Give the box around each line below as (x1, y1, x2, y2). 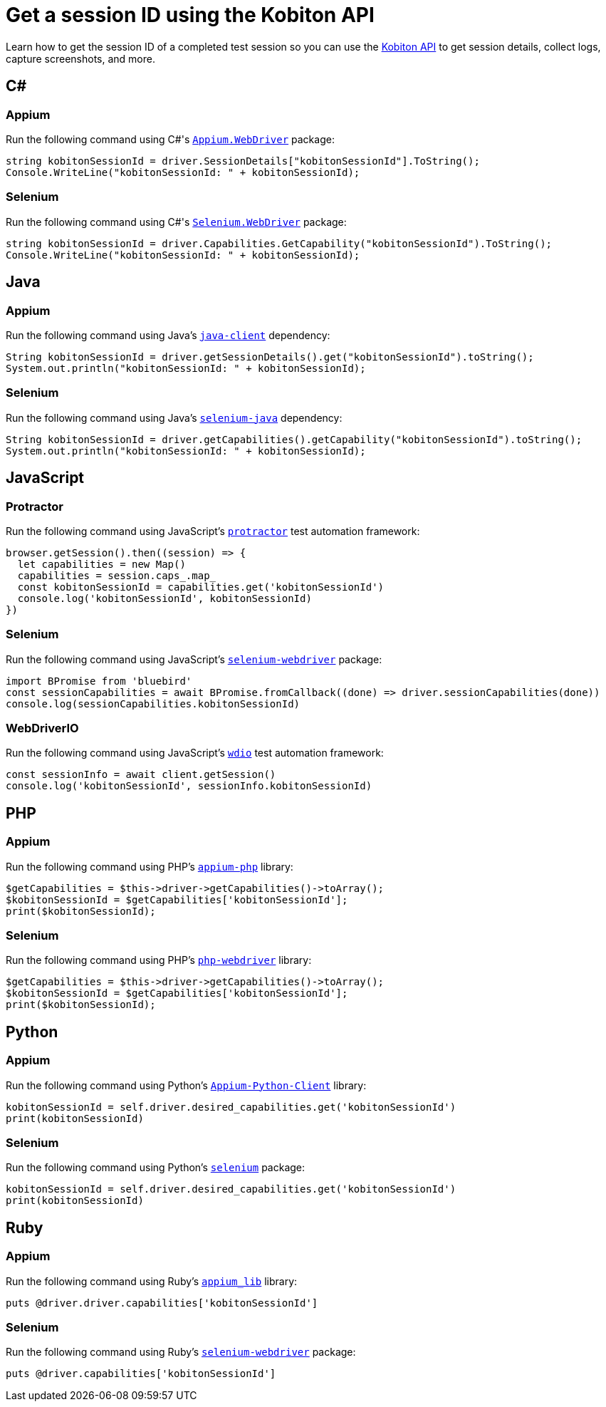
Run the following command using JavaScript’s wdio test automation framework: (6, 747, 384, 759)
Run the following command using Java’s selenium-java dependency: (6, 411, 343, 424)
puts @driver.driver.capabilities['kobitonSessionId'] (6, 1297, 318, 1309)
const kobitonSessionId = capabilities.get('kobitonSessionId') (17, 581, 385, 593)
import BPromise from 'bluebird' (6, 675, 192, 687)
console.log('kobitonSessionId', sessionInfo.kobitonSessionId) (6, 780, 372, 792)
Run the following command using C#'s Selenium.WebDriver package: (6, 215, 347, 228)
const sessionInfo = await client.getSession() (6, 769, 276, 781)
